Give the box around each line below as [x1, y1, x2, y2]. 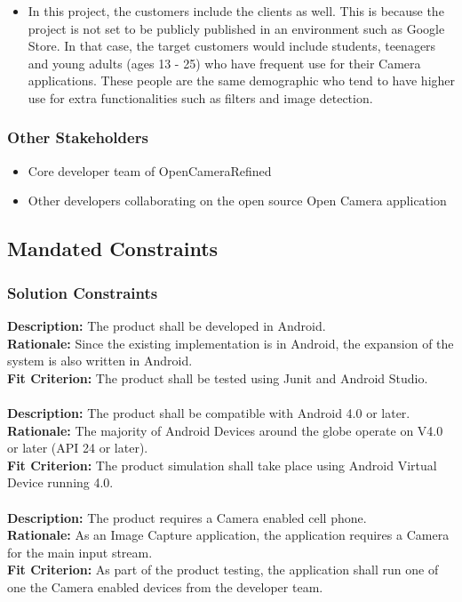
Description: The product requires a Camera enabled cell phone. [7, 508, 367, 526]
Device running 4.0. [7, 473, 114, 492]
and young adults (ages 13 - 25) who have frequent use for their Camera [28, 53, 421, 72]
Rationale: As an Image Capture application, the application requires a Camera [7, 526, 450, 544]
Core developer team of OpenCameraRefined [28, 161, 272, 180]
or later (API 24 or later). [7, 438, 148, 457]
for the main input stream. [7, 542, 153, 561]
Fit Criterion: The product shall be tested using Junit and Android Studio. [7, 368, 428, 387]
